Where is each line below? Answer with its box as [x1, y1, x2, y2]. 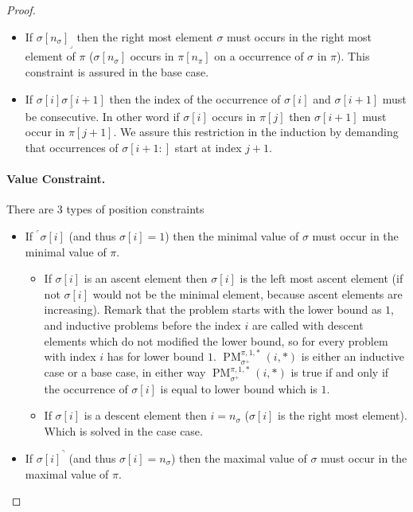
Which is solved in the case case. [44, 422, 203, 439]
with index [44, 348, 96, 365]
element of [25, 48, 76, 64]
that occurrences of [25, 139, 119, 155]
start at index [174, 139, 242, 155]
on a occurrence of [214, 48, 304, 64]
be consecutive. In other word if [25, 107, 180, 124]
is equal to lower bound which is [160, 380, 318, 397]
